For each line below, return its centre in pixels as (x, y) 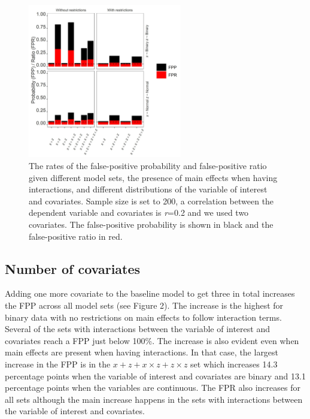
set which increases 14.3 (234, 364)
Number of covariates (73, 268)
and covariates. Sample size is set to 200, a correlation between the (151, 201)
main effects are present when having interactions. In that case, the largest (142, 352)
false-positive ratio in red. (76, 236)
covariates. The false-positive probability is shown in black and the (151, 224)
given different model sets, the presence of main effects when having (153, 177)
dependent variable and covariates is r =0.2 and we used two (139, 212)
